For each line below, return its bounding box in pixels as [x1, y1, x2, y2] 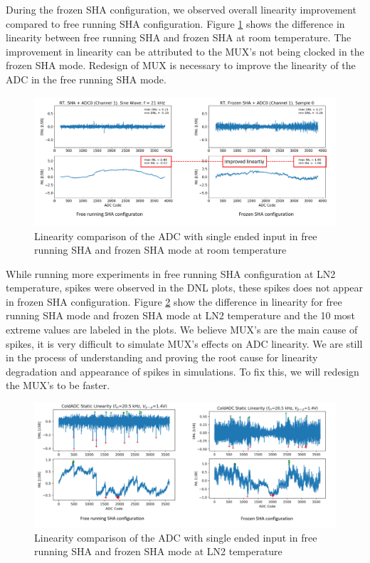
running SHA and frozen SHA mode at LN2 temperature [34, 544, 282, 559]
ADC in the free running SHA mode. [6, 71, 166, 86]
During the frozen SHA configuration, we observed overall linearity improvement [6, 2, 356, 16]
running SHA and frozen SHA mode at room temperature [34, 242, 287, 257]
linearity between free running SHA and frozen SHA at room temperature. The [6, 30, 351, 45]
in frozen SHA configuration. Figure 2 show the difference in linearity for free [6, 294, 342, 309]
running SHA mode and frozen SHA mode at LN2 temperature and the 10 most [6, 308, 355, 323]
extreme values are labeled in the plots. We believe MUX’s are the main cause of [6, 322, 358, 337]
